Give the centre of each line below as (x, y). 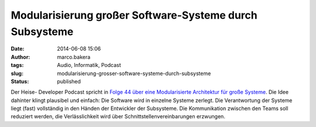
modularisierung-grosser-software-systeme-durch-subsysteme (134, 73)
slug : (17, 73)
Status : (20, 81)
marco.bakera (74, 57)
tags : (17, 65)
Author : (20, 57)
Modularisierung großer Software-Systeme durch (134, 15)
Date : (18, 49)
